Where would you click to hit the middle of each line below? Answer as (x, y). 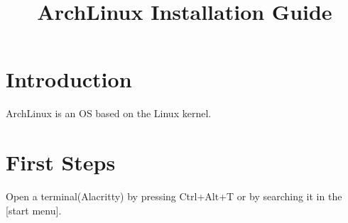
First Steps (61, 162)
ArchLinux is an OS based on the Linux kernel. (109, 113)
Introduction (69, 79)
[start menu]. (34, 210)
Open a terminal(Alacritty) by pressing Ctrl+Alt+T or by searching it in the (174, 196)
